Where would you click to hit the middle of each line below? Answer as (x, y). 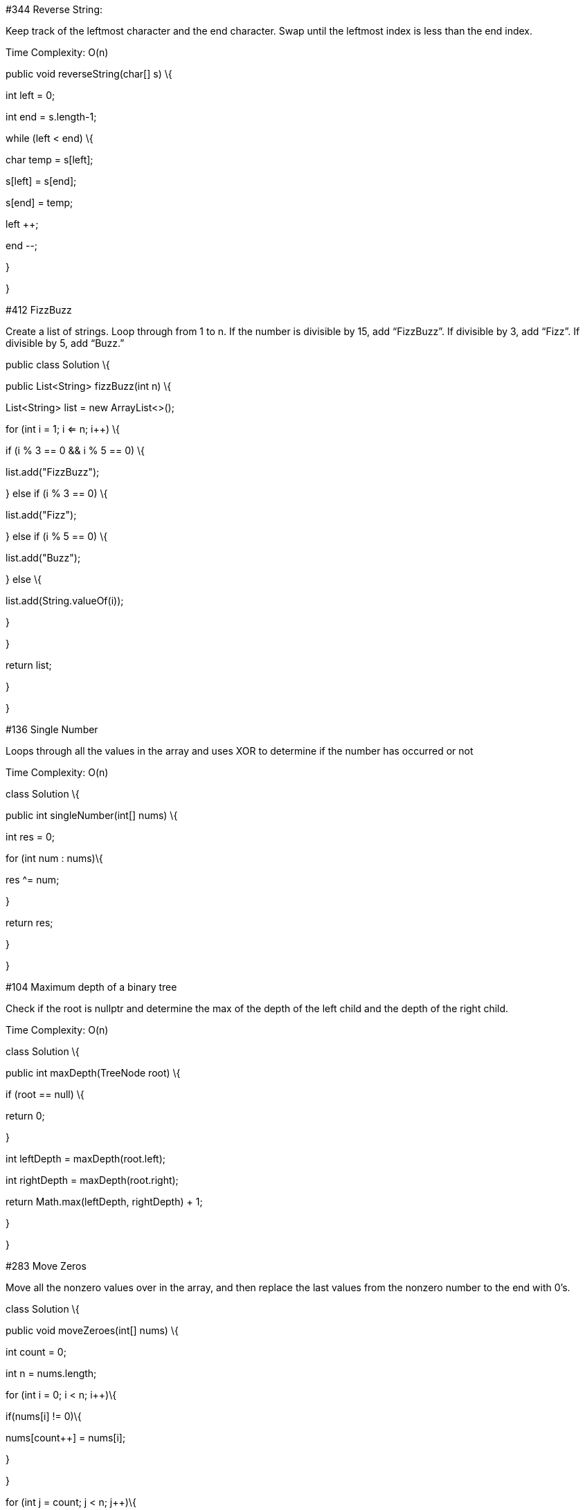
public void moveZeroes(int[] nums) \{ (92, 1330)
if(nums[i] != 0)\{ (44, 1416)
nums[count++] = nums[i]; (66, 1438)
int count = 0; (36, 1352)
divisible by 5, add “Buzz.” (65, 343)
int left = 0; (30, 95)
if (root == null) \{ (45, 1094)
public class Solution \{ (58, 365)
